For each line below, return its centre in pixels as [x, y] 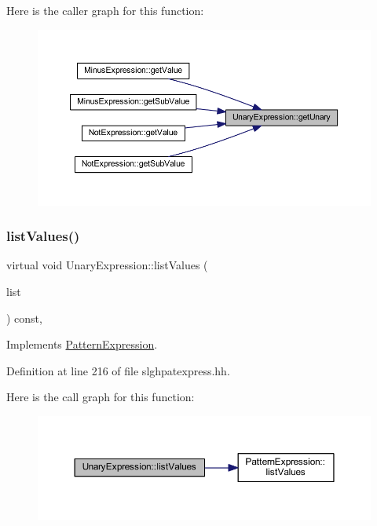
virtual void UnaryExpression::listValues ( [107, 265]
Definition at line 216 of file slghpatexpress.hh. [118, 370]
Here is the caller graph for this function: [105, 10]
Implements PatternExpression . [82, 344]
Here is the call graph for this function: [101, 397]
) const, [24, 318]
